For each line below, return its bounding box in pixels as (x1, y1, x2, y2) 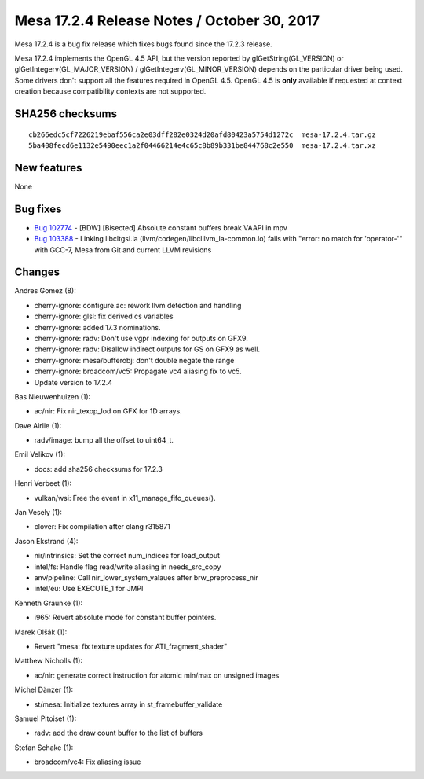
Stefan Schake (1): (14, 743, 74, 752)
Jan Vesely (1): (14, 508, 62, 517)
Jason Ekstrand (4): (14, 536, 79, 546)
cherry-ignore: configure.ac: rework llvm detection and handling (34, 300, 242, 310)
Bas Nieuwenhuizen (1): (14, 391, 91, 401)
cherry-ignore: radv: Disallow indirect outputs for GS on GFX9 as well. (34, 344, 261, 354)
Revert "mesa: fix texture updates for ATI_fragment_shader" (34, 641, 228, 651)
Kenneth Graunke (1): (14, 598, 83, 608)
